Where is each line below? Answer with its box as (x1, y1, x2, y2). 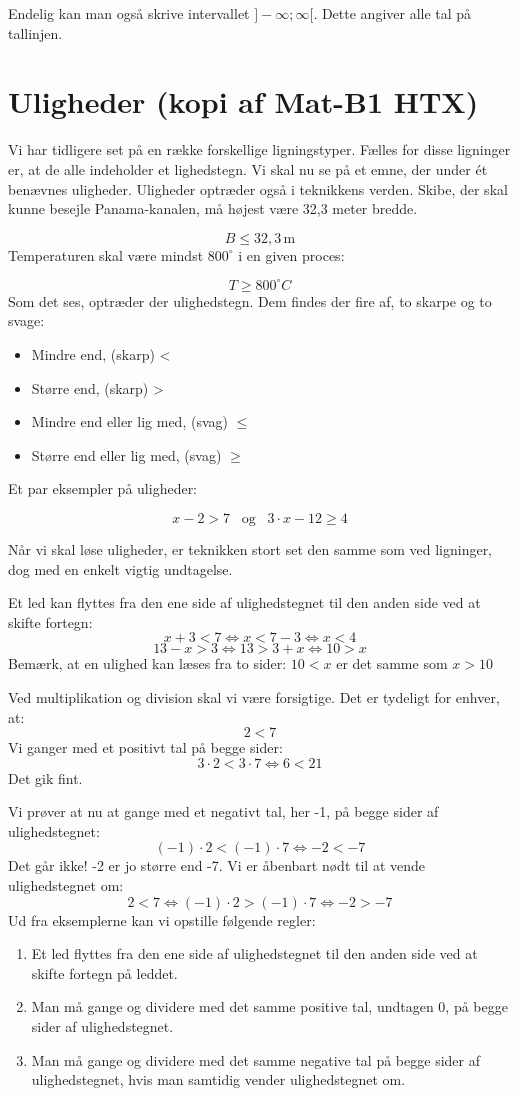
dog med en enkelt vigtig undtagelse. (8, 558, 233, 579)
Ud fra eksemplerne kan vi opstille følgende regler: (8, 909, 316, 930)
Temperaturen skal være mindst (8, 244, 204, 265)
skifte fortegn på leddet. (31, 962, 178, 983)
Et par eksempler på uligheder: (8, 478, 198, 499)
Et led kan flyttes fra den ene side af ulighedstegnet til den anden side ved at (8, 592, 481, 613)
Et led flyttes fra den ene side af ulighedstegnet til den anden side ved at (31, 943, 478, 964)
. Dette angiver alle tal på (313, 3, 472, 23)
